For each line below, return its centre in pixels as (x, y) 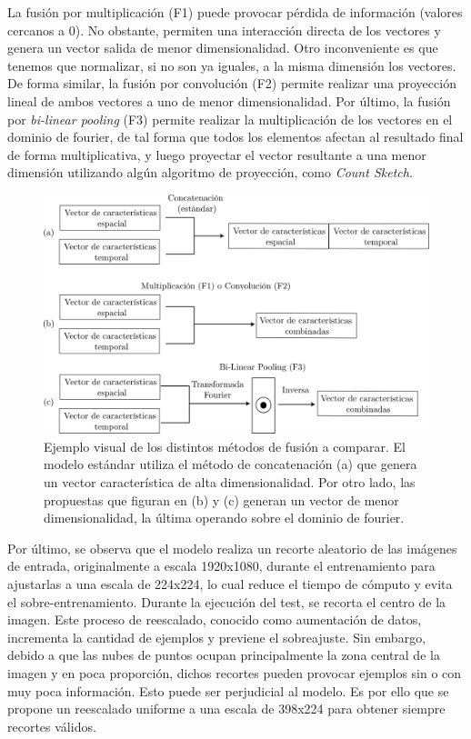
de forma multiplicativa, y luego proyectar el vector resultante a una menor (217, 154)
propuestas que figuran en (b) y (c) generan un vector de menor (221, 499)
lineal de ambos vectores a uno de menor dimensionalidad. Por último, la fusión (229, 100)
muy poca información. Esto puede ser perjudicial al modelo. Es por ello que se (228, 690)
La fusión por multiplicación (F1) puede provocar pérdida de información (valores (235, 12)
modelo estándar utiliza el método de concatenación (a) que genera (230, 464)
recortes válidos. (52, 726)
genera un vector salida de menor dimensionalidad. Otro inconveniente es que (223, 48)
